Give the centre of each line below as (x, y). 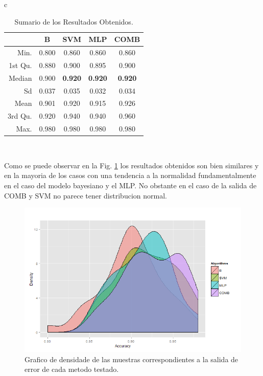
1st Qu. (20, 65)
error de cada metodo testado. (72, 369)
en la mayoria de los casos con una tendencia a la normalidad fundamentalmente (130, 175)
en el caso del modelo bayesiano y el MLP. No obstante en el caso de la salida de (130, 185)
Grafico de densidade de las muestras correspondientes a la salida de (131, 359)
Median (20, 78)
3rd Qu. (20, 116)
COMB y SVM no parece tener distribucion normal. (86, 195)
